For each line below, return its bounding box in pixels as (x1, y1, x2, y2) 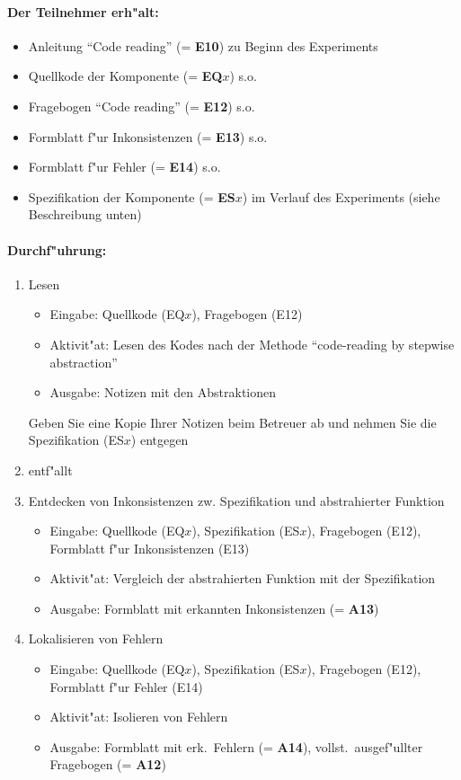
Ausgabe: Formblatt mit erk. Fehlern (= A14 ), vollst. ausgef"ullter (49, 737, 423, 756)
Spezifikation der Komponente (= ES (28, 187, 235, 206)
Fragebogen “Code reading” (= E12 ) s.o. (28, 96, 255, 115)
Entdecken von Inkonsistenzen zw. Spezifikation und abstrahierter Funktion (28, 491, 445, 510)
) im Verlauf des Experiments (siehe (242, 187, 440, 206)
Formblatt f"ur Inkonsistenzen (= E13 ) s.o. (28, 127, 268, 146)
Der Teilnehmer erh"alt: (7, 2, 159, 21)
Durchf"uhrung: (7, 240, 107, 259)
